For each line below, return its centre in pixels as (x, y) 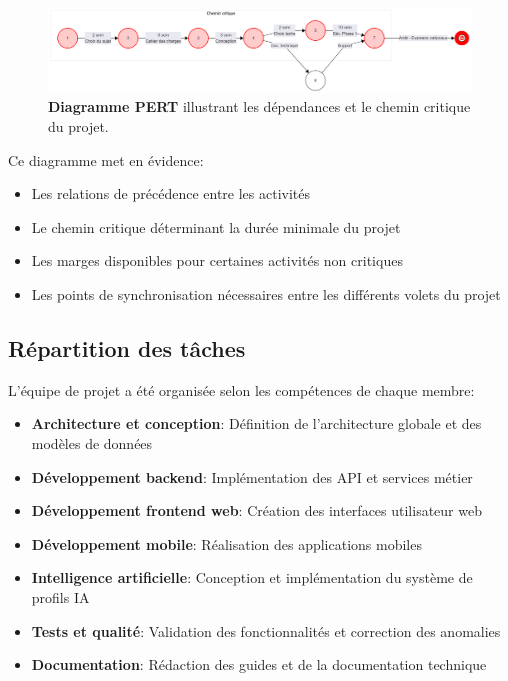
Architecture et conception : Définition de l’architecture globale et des (256, 423)
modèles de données (92, 443)
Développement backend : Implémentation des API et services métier (252, 476)
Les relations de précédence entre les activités (171, 193)
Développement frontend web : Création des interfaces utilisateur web (256, 510)
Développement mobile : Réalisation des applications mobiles (226, 543)
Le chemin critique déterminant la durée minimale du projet (216, 226)
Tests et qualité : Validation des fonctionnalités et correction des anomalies (266, 630)
